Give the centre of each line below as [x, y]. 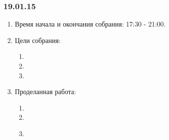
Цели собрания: [38, 40]
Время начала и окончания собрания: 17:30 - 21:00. [90, 24]
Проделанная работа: [45, 91]
